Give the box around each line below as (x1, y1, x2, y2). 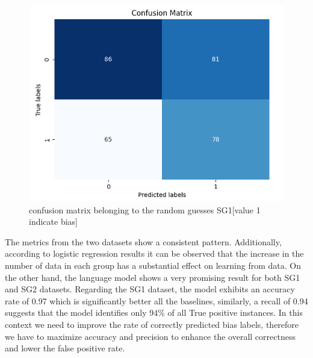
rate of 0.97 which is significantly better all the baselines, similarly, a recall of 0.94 (5, 294, 308, 307)
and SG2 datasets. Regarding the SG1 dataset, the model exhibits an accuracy (5, 283, 295, 295)
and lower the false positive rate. (5, 342, 125, 354)
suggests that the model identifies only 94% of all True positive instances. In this (5, 306, 303, 319)
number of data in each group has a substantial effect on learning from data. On (5, 259, 301, 272)
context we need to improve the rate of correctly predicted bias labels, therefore (5, 318, 299, 331)
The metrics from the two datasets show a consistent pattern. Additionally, (5, 235, 282, 248)
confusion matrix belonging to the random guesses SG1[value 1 (29, 203, 261, 216)
